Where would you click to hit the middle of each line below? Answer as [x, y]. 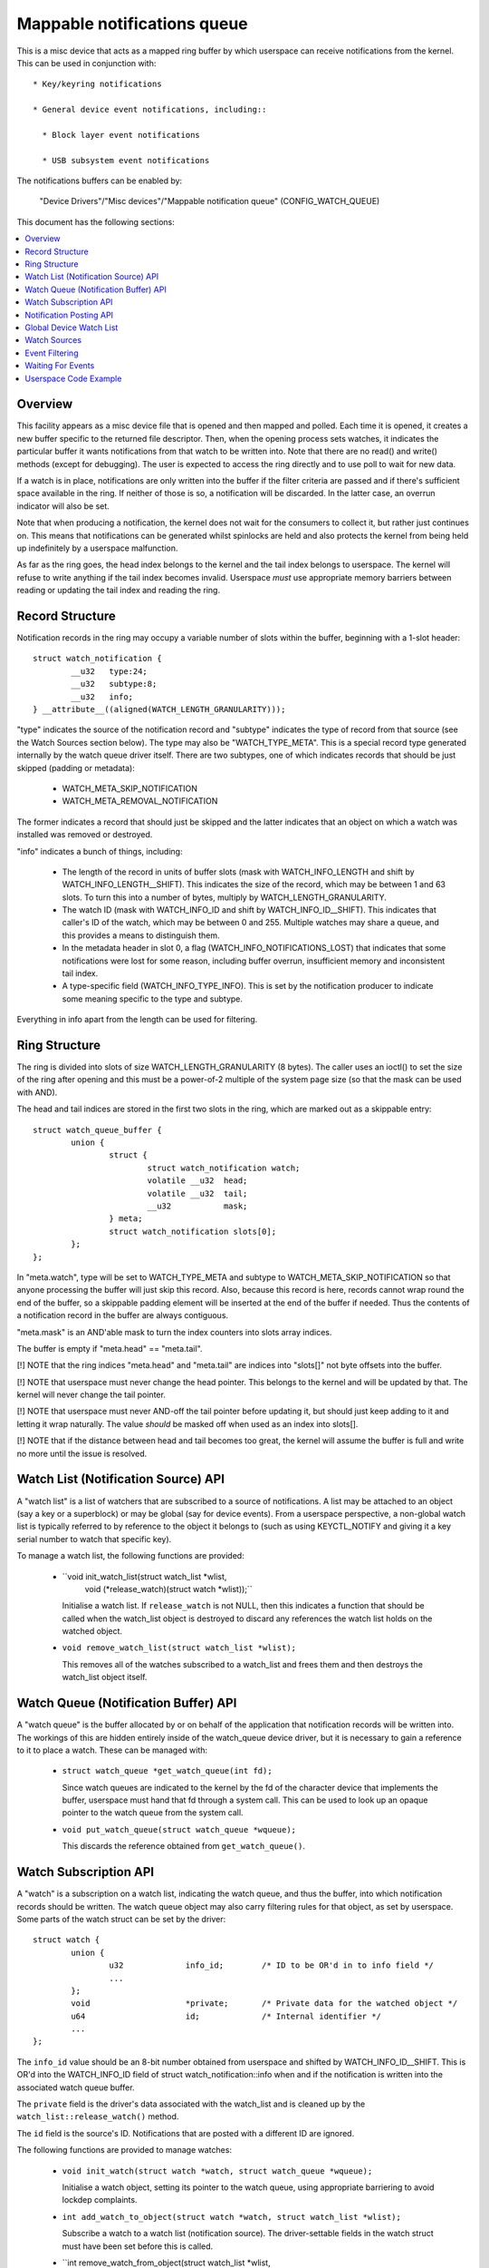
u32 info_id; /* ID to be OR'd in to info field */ [272, 1965]
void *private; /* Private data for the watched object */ [264, 2004]
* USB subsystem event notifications [126, 160]
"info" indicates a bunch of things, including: [100, 851]
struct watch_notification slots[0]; [192, 1231]
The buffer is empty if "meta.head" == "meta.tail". [110, 1348]
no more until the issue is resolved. [82, 1453]
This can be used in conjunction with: [86, 63]
